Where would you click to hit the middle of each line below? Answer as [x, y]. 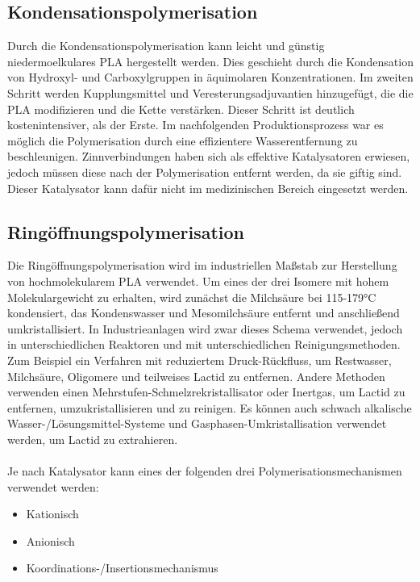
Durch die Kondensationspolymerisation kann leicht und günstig [166, 46]
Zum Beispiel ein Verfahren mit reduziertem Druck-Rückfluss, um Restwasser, [200, 360]
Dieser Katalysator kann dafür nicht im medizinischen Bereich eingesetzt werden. [208, 188]
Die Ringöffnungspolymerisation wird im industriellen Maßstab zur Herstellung [202, 265]
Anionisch [50, 540]
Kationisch [52, 514]
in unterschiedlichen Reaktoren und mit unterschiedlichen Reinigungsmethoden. [204, 344]
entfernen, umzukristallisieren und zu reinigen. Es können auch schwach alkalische [210, 407]
